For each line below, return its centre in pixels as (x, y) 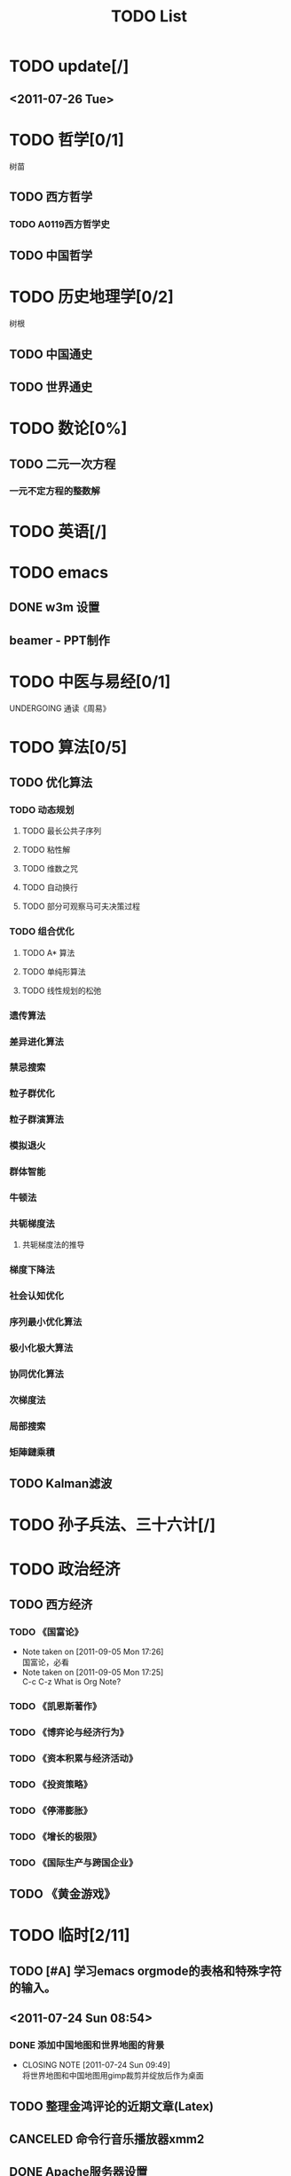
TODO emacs (59, 572)
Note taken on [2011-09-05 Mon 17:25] (93, 1672)
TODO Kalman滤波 (61, 1484)
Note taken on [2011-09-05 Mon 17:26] (93, 1652)
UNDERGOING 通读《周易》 (60, 708)
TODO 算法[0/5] (68, 747)
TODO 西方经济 (51, 1604)
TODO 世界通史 (51, 386)
